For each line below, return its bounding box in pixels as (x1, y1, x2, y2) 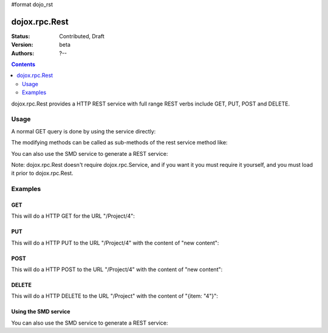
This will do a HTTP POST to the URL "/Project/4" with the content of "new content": (11, 266, 223, 273)
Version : (11, 41, 33, 49)
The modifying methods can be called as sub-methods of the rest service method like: (11, 139, 228, 146)
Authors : (11, 49, 35, 57)
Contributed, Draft (59, 32, 104, 39)
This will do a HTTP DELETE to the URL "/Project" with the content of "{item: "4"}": (11, 292, 219, 300)
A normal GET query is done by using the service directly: (11, 127, 156, 135)
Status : (11, 32, 30, 39)
